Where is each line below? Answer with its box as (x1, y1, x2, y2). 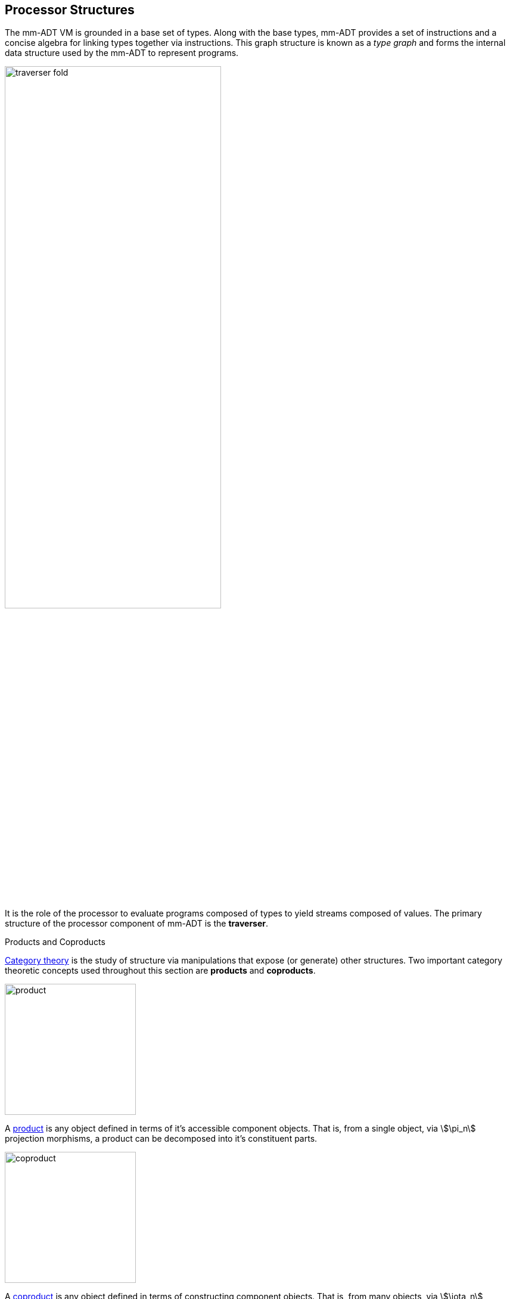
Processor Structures (5, 2, 135, 17)
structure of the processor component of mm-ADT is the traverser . (5, 918, 269, 929)
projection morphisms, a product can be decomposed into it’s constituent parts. (5, 1133, 318, 1144)
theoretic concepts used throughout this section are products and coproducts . (5, 965, 316, 976)
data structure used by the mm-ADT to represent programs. (5, 48, 239, 58)
